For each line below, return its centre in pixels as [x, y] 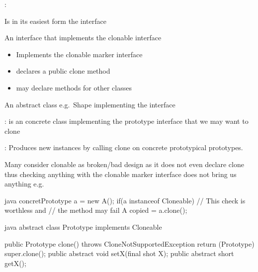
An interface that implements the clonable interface [83, 38]
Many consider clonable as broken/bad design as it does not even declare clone [124, 164]
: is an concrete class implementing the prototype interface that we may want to [127, 121]
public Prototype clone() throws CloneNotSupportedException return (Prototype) [129, 243]
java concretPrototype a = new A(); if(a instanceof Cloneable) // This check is [125, 200]
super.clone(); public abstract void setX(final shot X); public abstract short [119, 253]
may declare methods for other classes [74, 87]
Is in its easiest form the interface [55, 21]
